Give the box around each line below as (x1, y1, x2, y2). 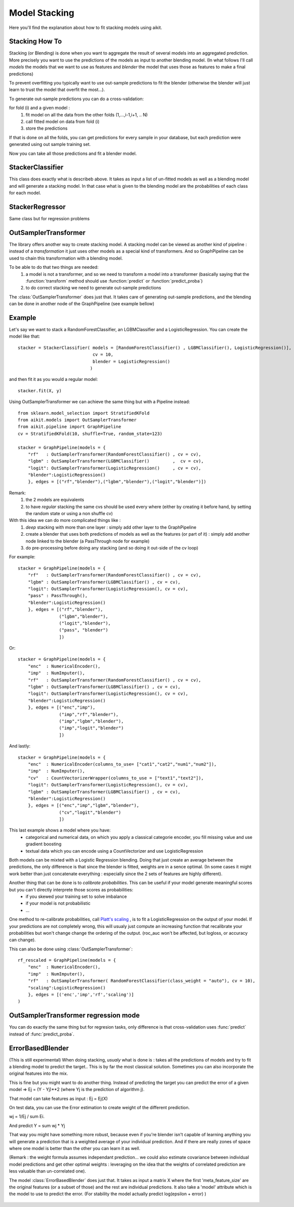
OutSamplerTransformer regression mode (9, 1011, 140, 1020)
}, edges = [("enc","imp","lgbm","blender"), (27, 803, 140, 808)
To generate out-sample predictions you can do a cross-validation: (9, 96, 144, 102)
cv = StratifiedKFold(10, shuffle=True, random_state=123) (18, 431, 163, 436)
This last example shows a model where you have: (9, 827, 111, 833)
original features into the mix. (9, 1070, 68, 1076)
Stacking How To (9, 37, 62, 46)
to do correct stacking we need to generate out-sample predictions (25, 285, 161, 291)
